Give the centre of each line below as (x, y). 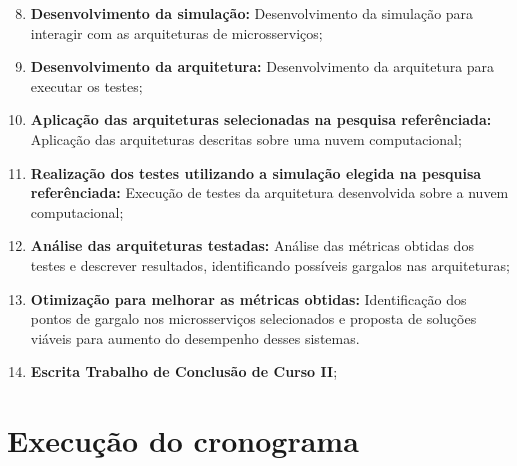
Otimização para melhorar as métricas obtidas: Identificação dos (248, 298)
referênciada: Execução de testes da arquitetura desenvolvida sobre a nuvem (269, 192)
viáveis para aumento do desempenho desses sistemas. (195, 337)
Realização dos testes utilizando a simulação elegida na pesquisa (256, 172)
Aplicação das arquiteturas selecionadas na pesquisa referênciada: (261, 119)
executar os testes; (86, 85)
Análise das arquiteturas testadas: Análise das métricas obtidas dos (252, 245)
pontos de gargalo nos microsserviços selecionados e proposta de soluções (253, 318)
